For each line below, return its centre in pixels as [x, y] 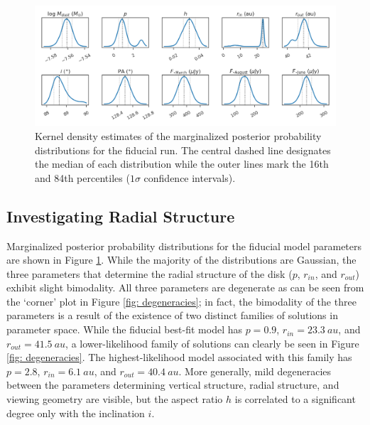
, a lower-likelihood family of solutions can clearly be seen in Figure [212, 343]
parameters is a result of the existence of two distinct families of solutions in [172, 315]
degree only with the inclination [76, 413]
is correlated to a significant [295, 399]
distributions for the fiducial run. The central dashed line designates [183, 150]
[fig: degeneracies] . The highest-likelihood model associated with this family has [179, 357]
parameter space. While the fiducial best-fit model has [125, 329]
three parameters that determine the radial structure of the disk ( [149, 273]
